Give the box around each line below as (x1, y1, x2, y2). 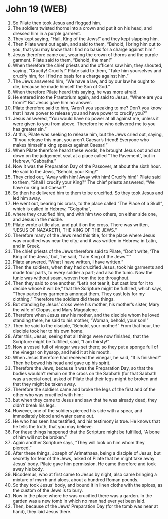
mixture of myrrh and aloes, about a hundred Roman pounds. (12, 476, 139, 483)
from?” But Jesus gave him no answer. (12, 99, 92, 105)
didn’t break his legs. (12, 402, 56, 408)
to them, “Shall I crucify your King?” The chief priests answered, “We (12, 179, 155, 185)
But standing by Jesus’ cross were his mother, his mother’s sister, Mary (12, 301, 160, 307)
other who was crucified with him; (12, 391, 83, 398)
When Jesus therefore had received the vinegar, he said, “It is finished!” (12, 354, 161, 360)
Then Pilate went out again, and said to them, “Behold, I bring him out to (12, 41, 161, 47)
